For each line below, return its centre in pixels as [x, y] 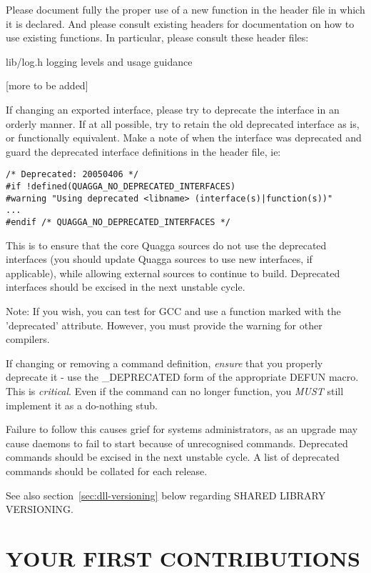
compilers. [28, 339]
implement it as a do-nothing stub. [82, 405]
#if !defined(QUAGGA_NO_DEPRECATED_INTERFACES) [121, 186]
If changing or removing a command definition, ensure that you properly [164, 363]
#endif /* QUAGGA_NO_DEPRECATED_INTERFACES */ [118, 222]
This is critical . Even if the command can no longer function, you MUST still [175, 390]
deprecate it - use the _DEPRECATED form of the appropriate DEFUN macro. [182, 377]
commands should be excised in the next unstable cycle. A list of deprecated [173, 457]
